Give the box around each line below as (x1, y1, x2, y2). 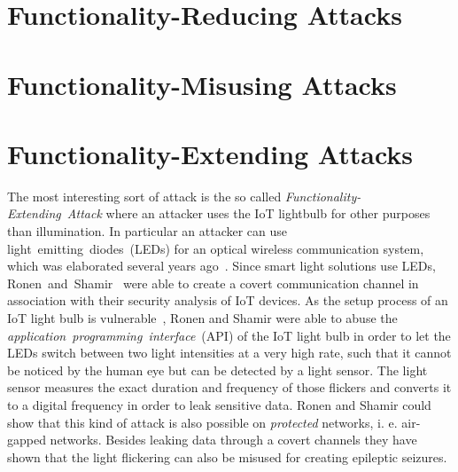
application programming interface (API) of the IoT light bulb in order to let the (7, 326, 451, 344)
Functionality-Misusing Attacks (7, 66, 397, 102)
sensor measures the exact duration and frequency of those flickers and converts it (7, 378, 452, 397)
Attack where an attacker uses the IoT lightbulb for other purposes (66, 204, 431, 223)
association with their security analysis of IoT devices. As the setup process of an (7, 291, 448, 310)
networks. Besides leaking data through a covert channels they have (50, 430, 417, 449)
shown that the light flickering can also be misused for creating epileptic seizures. (7, 447, 447, 466)
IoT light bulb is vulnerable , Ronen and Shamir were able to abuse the (7, 309, 398, 327)
